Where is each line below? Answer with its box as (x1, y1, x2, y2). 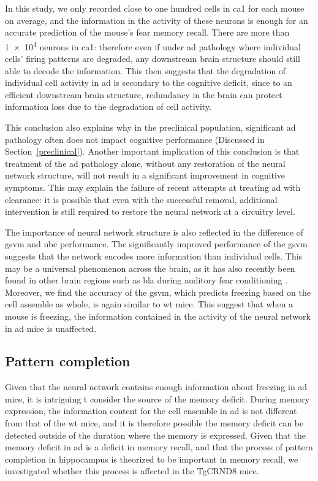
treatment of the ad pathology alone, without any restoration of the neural (5, 156, 286, 169)
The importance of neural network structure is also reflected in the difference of (5, 225, 303, 238)
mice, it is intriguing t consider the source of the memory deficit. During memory (5, 392, 310, 405)
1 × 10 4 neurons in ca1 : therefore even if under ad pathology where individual (5, 38, 301, 53)
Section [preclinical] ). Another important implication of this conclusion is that (5, 145, 300, 158)
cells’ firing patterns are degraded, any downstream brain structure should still (5, 52, 300, 65)
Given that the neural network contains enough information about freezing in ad (5, 380, 308, 393)
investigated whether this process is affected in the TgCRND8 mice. (5, 464, 259, 477)
